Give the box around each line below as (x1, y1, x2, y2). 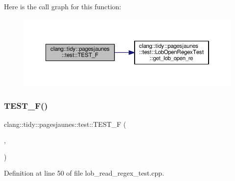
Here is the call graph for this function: (4, 1, 121, 11)
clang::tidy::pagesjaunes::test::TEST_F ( (4, 119, 126, 129)
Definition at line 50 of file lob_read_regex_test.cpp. (4, 168, 164, 178)
